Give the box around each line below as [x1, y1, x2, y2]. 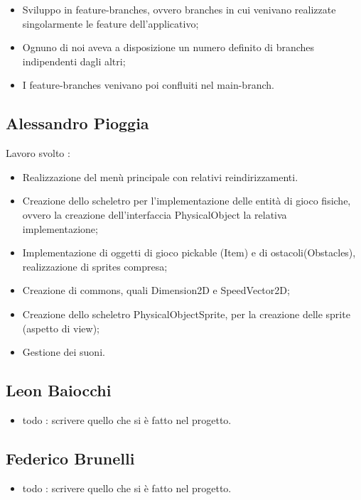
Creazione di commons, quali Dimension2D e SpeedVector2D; [22, 283, 290, 298]
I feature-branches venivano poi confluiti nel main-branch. [22, 77, 274, 92]
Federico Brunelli [6, 447, 135, 469]
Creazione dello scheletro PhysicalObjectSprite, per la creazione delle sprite [22, 306, 350, 321]
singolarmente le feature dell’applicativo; [22, 16, 199, 31]
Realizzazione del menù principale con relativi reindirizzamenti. [22, 169, 298, 184]
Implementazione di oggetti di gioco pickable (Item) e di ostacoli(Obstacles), [22, 245, 356, 260]
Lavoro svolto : [6, 146, 70, 161]
